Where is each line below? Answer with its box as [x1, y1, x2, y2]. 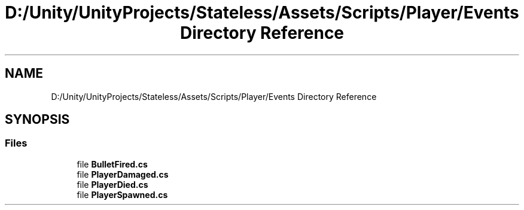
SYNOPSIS [5, 112, 70, 127]
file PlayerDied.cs [77, 179, 148, 190]
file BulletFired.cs [77, 159, 148, 169]
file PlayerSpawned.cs [77, 189, 168, 200]
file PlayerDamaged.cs [77, 169, 169, 179]
